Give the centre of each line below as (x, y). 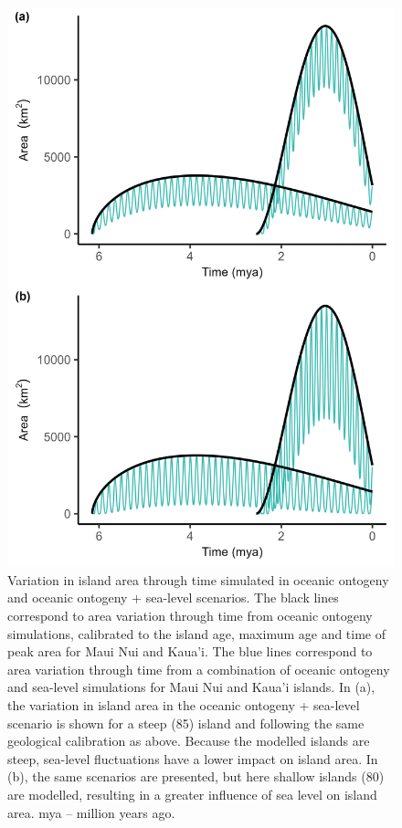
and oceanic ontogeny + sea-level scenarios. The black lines (173, 597)
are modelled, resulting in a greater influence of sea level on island (192, 794)
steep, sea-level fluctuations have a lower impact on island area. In (193, 758)
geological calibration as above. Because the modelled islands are (189, 741)
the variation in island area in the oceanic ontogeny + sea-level (184, 704)
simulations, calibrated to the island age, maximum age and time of (197, 633)
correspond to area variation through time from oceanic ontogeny (190, 616)
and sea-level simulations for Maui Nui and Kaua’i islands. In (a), (191, 687)
